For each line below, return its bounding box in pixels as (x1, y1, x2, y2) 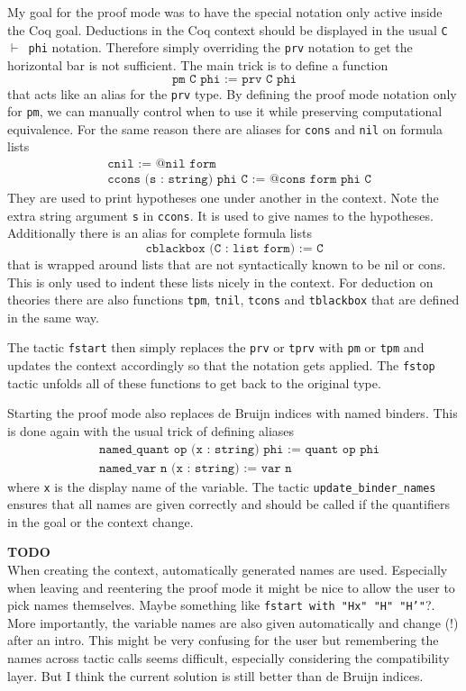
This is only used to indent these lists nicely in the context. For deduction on (7, 272, 434, 291)
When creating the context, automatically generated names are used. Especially (7, 560, 448, 578)
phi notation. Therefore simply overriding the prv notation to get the (28, 38, 413, 57)
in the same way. (7, 307, 99, 326)
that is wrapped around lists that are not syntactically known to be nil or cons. (7, 254, 446, 273)
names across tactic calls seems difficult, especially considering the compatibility (7, 649, 450, 668)
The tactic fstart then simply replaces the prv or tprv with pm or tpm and (7, 338, 425, 357)
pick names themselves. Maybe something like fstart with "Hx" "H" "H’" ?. (7, 596, 435, 614)
